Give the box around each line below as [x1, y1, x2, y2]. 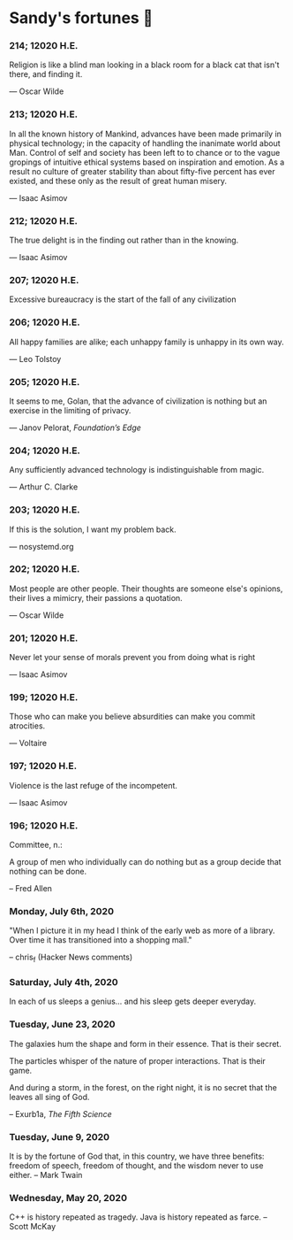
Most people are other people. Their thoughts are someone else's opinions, [9, 583, 283, 594]
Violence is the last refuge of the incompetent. [9, 780, 178, 790]
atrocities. [9, 720, 46, 731]
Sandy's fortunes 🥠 [9, 8, 154, 28]
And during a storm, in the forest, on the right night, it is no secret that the [9, 1082, 278, 1092]
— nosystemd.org [9, 541, 74, 551]
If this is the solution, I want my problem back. [9, 524, 177, 535]
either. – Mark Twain [9, 1170, 83, 1181]
